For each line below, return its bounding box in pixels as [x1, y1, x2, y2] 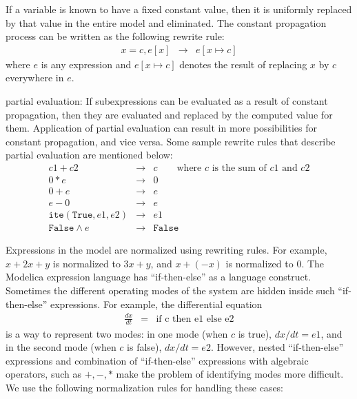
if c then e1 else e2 [156, 314, 234, 324]
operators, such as [6, 367, 81, 381]
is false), [127, 340, 162, 354]
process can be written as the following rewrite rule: [6, 29, 225, 43]
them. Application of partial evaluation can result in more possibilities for [6, 121, 318, 135]
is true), [238, 326, 272, 340]
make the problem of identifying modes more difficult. [116, 367, 344, 381]
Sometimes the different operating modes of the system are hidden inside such [6, 283, 335, 297]
